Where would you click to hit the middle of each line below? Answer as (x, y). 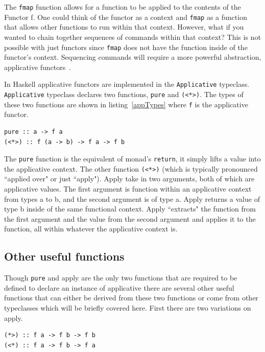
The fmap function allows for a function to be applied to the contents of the (123, 7)
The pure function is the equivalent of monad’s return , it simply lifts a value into (132, 159)
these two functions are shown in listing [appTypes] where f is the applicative (126, 104)
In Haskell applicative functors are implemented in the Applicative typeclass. (127, 84)
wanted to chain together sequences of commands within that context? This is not (132, 37)
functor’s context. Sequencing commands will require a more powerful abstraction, (133, 57)
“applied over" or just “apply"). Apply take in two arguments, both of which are (129, 179)
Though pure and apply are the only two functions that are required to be (121, 278)
